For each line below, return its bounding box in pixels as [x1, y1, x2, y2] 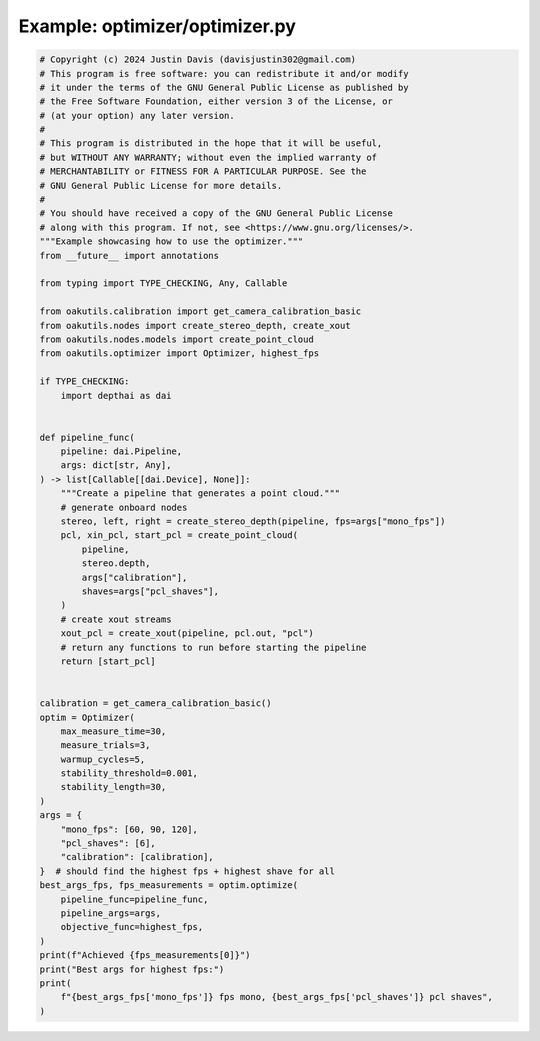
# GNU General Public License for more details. [39, 180, 283, 191]
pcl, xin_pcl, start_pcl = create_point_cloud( [60, 530, 299, 541]
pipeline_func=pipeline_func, [60, 893, 209, 905]
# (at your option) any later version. [39, 110, 235, 121]
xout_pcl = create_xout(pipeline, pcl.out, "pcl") [60, 628, 314, 639]
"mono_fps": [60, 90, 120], [60, 823, 199, 835]
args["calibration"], [81, 571, 188, 583]
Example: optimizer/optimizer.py [18, 15, 297, 37]
